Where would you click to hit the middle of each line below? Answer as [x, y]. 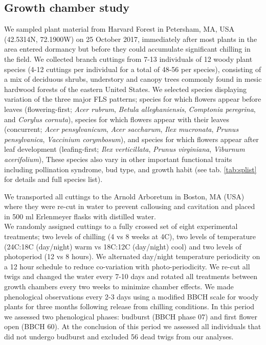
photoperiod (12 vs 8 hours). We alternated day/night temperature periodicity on [132, 256]
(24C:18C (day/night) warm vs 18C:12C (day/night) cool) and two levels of [123, 246]
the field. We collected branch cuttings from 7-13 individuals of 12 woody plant [128, 59]
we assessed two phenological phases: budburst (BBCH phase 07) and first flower [131, 316]
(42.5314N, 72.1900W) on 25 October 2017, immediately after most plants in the [131, 39]
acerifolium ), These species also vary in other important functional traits [118, 159]
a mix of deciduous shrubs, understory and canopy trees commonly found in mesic [133, 79]
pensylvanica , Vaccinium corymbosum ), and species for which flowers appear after [131, 139]
